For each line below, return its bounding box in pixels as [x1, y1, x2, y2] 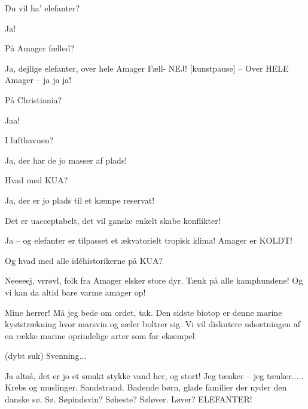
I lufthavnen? [5, 134, 54, 146]
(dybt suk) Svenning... [5, 349, 87, 362]
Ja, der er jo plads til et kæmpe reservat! [5, 193, 155, 206]
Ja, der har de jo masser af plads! [5, 153, 127, 166]
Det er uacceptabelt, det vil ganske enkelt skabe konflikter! [5, 214, 221, 226]
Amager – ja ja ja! [5, 73, 72, 86]
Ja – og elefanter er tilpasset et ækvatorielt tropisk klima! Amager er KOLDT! [5, 234, 292, 247]
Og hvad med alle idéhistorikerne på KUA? [5, 254, 163, 266]
